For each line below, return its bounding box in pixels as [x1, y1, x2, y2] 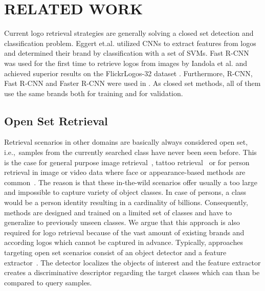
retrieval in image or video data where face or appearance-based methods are [4, 167, 246, 177]
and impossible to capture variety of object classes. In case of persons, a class [4, 187, 246, 197]
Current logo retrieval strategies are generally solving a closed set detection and [4, 28, 254, 38]
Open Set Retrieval [4, 113, 108, 128]
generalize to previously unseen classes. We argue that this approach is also [4, 217, 240, 228]
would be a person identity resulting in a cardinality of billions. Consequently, [4, 197, 248, 208]
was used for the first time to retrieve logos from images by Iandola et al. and [4, 57, 247, 68]
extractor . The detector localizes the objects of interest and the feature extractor [4, 257, 261, 267]
